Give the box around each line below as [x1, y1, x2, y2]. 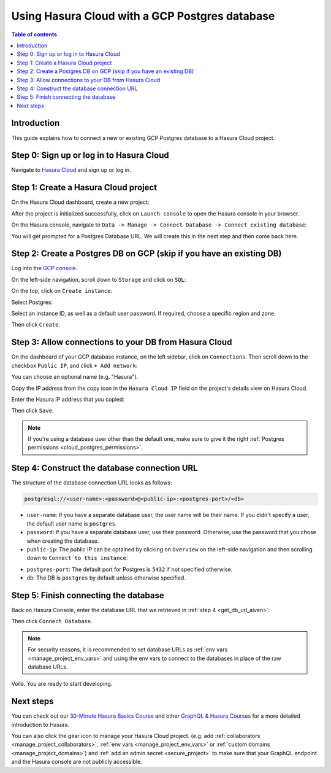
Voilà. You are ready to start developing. [11, 680, 113, 688]
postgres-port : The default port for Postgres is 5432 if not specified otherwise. [26, 565, 233, 573]
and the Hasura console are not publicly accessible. [11, 758, 142, 766]
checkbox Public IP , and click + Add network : [11, 362, 138, 369]
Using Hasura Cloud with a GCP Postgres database [11, 9, 275, 23]
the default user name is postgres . [26, 519, 117, 527]
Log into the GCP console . [11, 265, 78, 272]
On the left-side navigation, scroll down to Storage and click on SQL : [11, 276, 186, 283]
